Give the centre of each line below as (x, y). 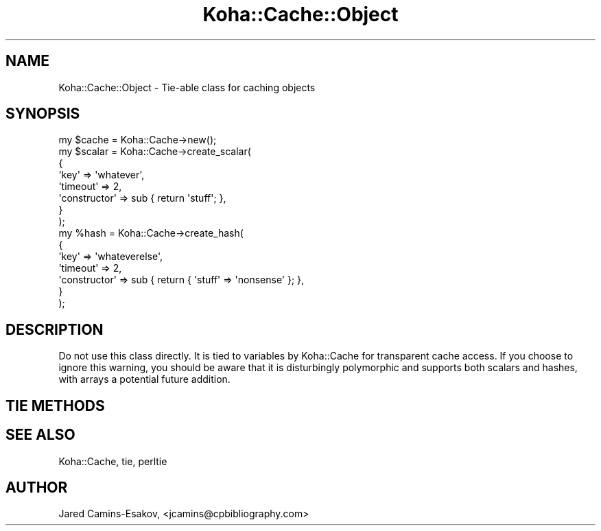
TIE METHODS (55, 405)
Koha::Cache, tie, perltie (113, 461)
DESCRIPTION (55, 329)
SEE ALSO (40, 435)
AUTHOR (37, 487)
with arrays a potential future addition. (144, 379)
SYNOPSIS (43, 114)
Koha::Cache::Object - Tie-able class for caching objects (187, 87)
